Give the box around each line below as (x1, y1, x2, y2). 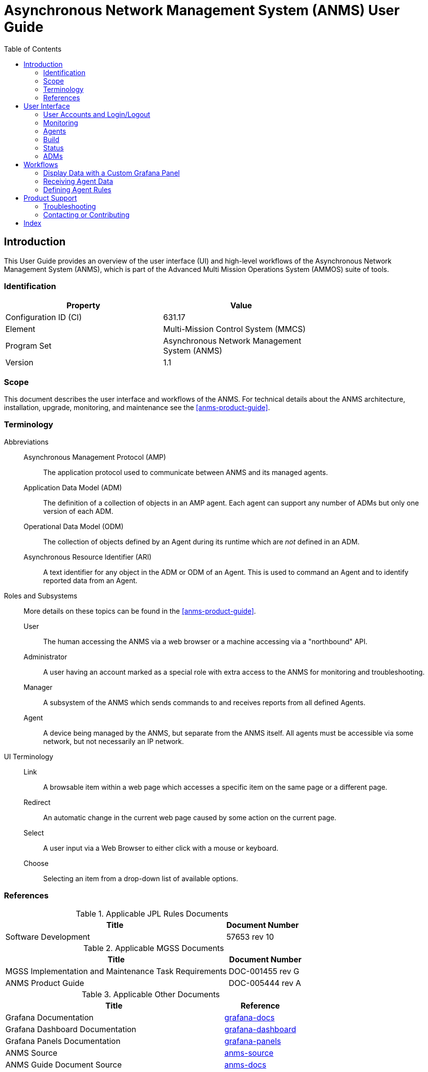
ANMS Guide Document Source (5, 1059, 122, 1070)
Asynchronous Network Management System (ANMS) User (4, 2, 400, 19)
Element (5, 324, 35, 334)
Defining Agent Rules (43, 185, 111, 194)
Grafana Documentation (5, 1012, 94, 1022)
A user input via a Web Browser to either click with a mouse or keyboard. (43, 843, 279, 852)
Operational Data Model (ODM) (24, 522, 124, 531)
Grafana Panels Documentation (5, 1036, 121, 1046)
